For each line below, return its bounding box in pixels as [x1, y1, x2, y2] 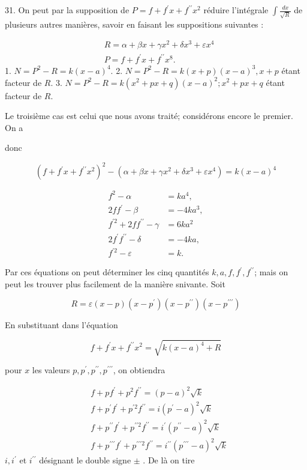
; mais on [254, 266, 288, 278]
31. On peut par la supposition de [5, 4, 130, 16]
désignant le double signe [39, 454, 131, 466]
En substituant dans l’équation [5, 319, 118, 331]
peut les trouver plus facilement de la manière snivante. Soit [5, 277, 225, 290]
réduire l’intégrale [203, 4, 269, 16]
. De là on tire [143, 454, 195, 466]
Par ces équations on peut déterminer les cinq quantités [5, 266, 209, 278]
